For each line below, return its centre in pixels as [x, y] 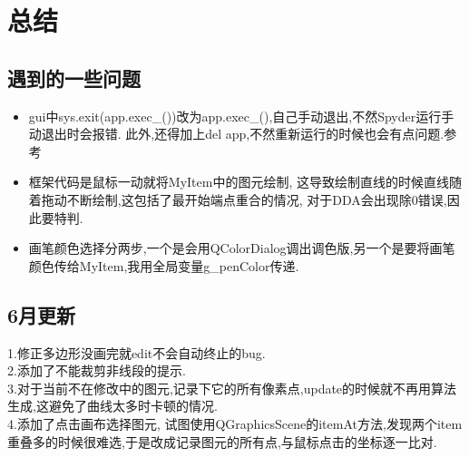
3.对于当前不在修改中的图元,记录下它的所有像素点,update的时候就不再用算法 [232, 388]
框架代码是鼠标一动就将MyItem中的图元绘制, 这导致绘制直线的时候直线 [239, 182]
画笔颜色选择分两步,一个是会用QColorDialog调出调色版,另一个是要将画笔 [242, 248]
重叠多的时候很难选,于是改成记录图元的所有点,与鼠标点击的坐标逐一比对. [222, 441]
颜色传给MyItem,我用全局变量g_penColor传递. [164, 265]
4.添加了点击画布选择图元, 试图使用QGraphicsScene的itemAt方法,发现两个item [235, 423]
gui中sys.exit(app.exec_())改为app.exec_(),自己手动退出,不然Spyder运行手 [241, 116]
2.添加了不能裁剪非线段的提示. [97, 370]
